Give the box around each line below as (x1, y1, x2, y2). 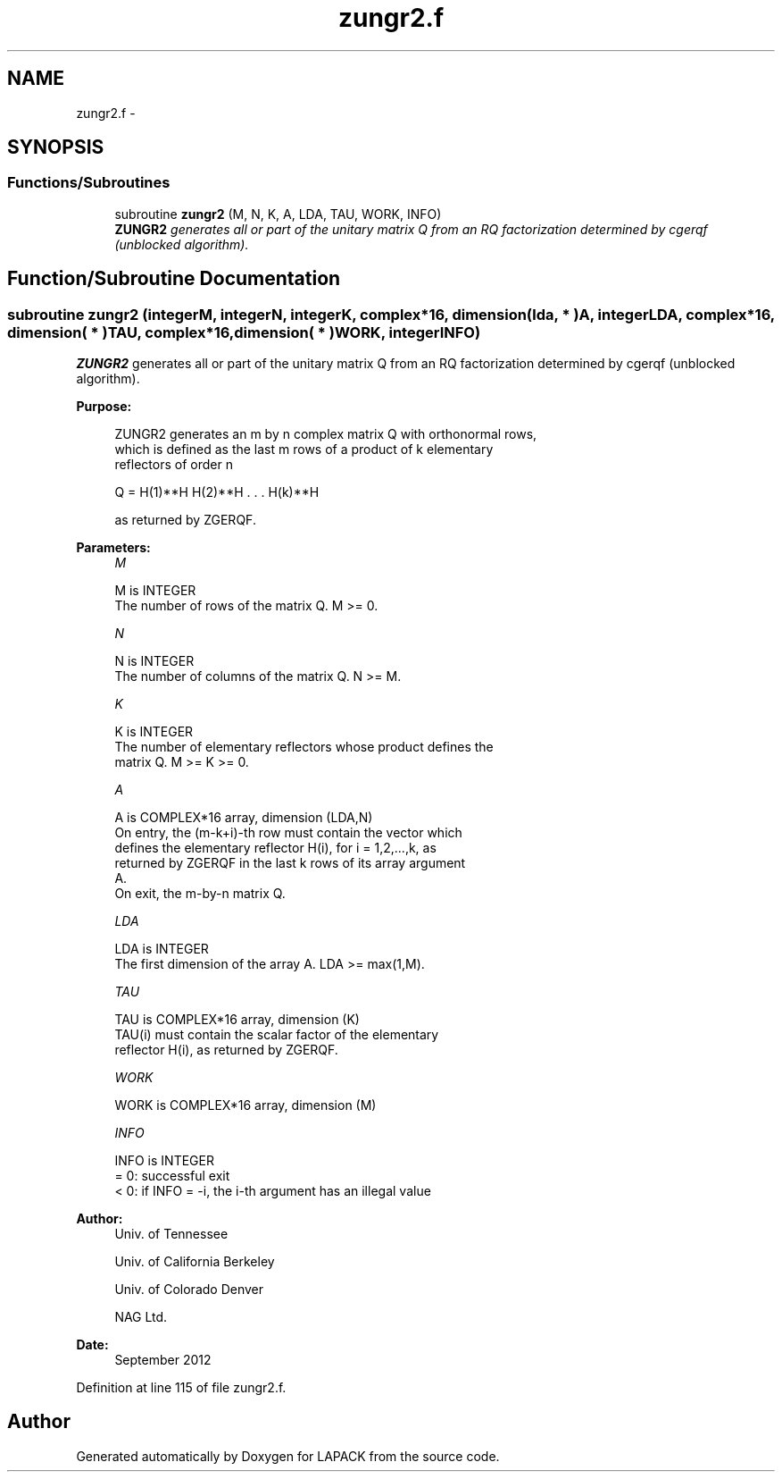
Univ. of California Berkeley (114, 1254, 275, 1270)
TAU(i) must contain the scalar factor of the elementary (114, 1027, 439, 1043)
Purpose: (76, 399, 132, 415)
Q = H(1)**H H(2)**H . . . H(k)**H (114, 484, 320, 500)
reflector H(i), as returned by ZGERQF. (114, 1042, 338, 1058)
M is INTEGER (114, 583, 196, 599)
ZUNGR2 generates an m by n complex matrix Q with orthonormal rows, (114, 426, 537, 442)
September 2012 (114, 1352, 212, 1368)
